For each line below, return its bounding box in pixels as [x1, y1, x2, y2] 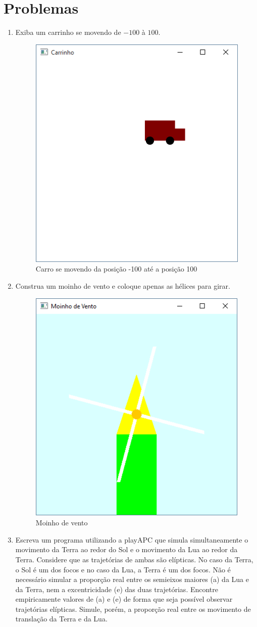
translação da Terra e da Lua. [15, 613, 108, 624]
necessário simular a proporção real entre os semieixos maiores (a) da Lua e [15, 574, 249, 585]
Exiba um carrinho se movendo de [15, 27, 121, 37]
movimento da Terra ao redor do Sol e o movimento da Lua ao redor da [15, 544, 238, 555]
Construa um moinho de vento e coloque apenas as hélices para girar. [15, 280, 230, 291]
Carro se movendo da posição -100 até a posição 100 [35, 263, 197, 274]
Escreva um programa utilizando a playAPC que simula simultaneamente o [15, 534, 248, 545]
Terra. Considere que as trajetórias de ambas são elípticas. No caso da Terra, [15, 554, 253, 564]
